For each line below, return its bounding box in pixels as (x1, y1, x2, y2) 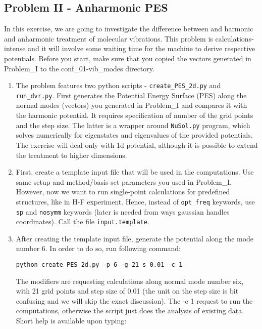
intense (4, 43, 26, 54)
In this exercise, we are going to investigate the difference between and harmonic (4, 23, 253, 34)
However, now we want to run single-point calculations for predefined (16, 186, 230, 197)
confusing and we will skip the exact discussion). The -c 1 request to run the (16, 295, 253, 306)
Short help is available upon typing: (16, 315, 127, 326)
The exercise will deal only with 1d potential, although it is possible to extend (16, 139, 258, 150)
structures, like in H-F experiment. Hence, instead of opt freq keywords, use (16, 196, 255, 207)
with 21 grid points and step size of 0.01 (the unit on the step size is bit (16, 285, 239, 296)
